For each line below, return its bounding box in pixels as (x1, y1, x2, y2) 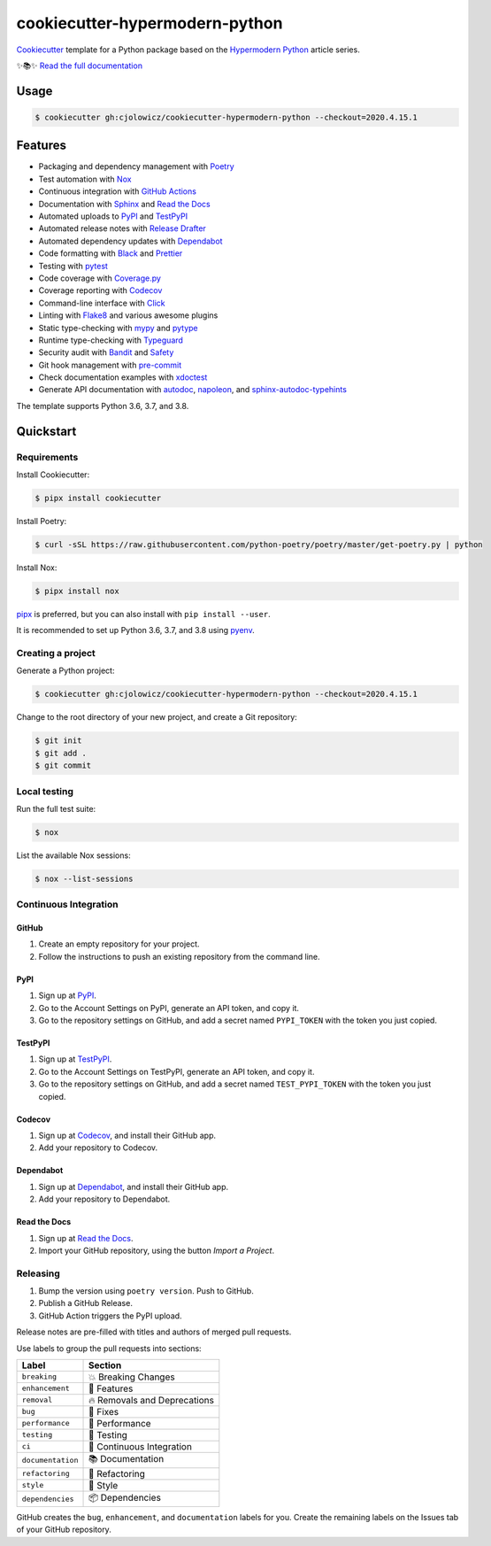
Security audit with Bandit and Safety (38, 347, 174, 358)
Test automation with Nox (38, 174, 132, 184)
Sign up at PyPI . (38, 990, 96, 1001)
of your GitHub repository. (16, 1524, 112, 1535)
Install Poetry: (16, 515, 67, 526)
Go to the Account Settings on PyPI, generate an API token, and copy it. (38, 1002, 300, 1013)
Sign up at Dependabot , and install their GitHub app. (38, 1181, 229, 1192)
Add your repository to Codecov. (38, 1142, 158, 1153)
